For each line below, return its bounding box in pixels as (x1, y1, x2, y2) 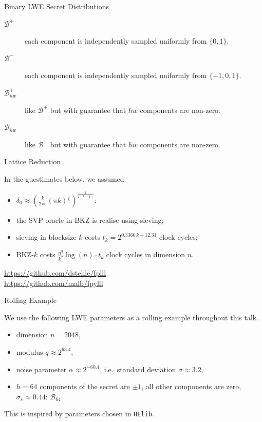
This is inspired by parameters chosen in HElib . (4, 408, 154, 419)
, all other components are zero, (141, 381, 241, 392)
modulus (16, 346, 43, 357)
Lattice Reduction (4, 156, 61, 167)
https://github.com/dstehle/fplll (4, 267, 106, 278)
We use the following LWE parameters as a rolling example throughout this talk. (4, 312, 259, 322)
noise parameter (16, 363, 67, 374)
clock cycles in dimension (106, 249, 185, 260)
